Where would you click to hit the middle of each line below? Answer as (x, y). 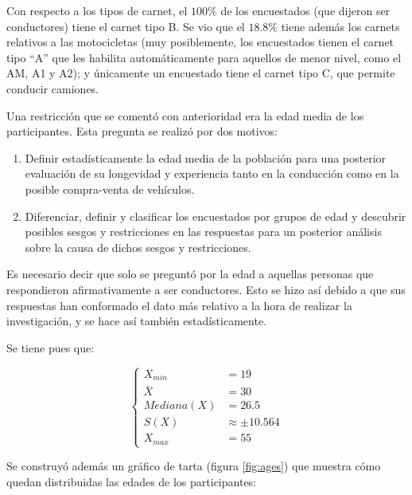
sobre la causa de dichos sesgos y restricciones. (138, 247)
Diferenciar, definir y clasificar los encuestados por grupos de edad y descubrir (216, 216)
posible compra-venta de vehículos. (110, 189)
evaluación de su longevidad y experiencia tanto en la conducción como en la (212, 173)
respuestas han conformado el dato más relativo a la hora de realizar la (179, 305)
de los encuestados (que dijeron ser (305, 10)
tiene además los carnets (340, 26)
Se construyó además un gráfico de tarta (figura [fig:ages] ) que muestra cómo (194, 466)
